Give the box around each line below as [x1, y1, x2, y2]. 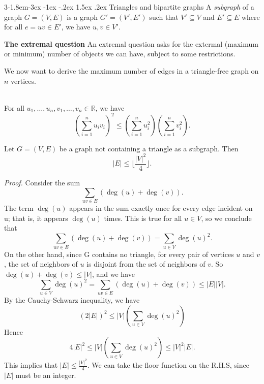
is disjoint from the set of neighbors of [86, 259, 206, 269]
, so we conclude [201, 212, 252, 223]
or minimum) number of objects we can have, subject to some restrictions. [4, 48, 236, 59]
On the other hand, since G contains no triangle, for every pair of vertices [4, 248, 234, 259]
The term [4, 202, 34, 213]
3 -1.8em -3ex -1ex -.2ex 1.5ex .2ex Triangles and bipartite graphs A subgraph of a [4, 2, 254, 12]
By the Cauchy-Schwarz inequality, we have [4, 295, 140, 305]
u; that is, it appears [4, 212, 68, 223]
